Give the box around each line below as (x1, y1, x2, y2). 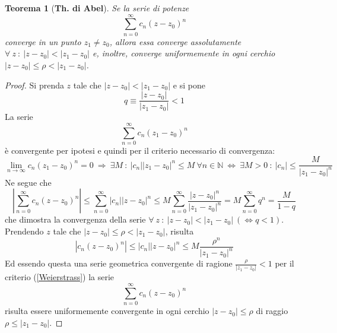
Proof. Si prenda (5, 78, 64, 91)
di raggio (256, 305, 288, 317)
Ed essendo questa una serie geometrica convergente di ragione (5, 257, 233, 269)
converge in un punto (5, 35, 81, 47)
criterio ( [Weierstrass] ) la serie (5, 271, 115, 283)
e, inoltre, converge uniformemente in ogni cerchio (92, 47, 275, 59)
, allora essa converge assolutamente (109, 35, 241, 47)
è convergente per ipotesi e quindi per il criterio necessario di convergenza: (5, 144, 275, 156)
